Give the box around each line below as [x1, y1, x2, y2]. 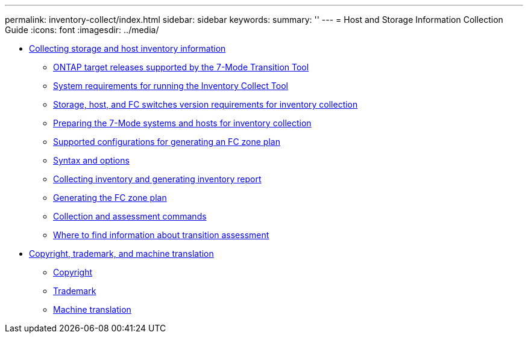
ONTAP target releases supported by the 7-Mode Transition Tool [53, 62, 309, 72]
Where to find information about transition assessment [53, 230, 269, 240]
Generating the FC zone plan [53, 192, 167, 203]
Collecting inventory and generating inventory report [53, 174, 262, 184]
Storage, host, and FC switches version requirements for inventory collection [53, 99, 358, 109]
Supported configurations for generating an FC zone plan [53, 137, 280, 147]
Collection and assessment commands [53, 211, 207, 221]
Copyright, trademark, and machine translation [29, 248, 214, 259]
